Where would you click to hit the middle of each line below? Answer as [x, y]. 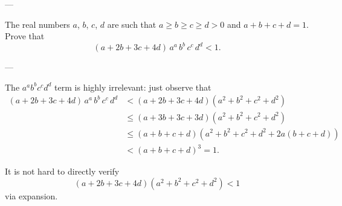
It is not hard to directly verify [62, 171]
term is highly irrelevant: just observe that [133, 87]
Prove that [25, 36]
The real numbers [37, 24]
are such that [132, 24]
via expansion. [31, 195]
